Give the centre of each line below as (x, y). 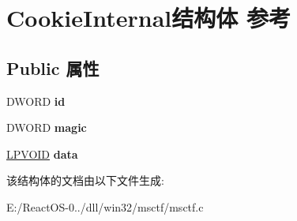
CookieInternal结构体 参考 (148, 18)
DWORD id (36, 101)
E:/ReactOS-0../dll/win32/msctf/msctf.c (105, 206)
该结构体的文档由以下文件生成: (85, 180)
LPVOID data (42, 154)
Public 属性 (53, 67)
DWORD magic (47, 127)
